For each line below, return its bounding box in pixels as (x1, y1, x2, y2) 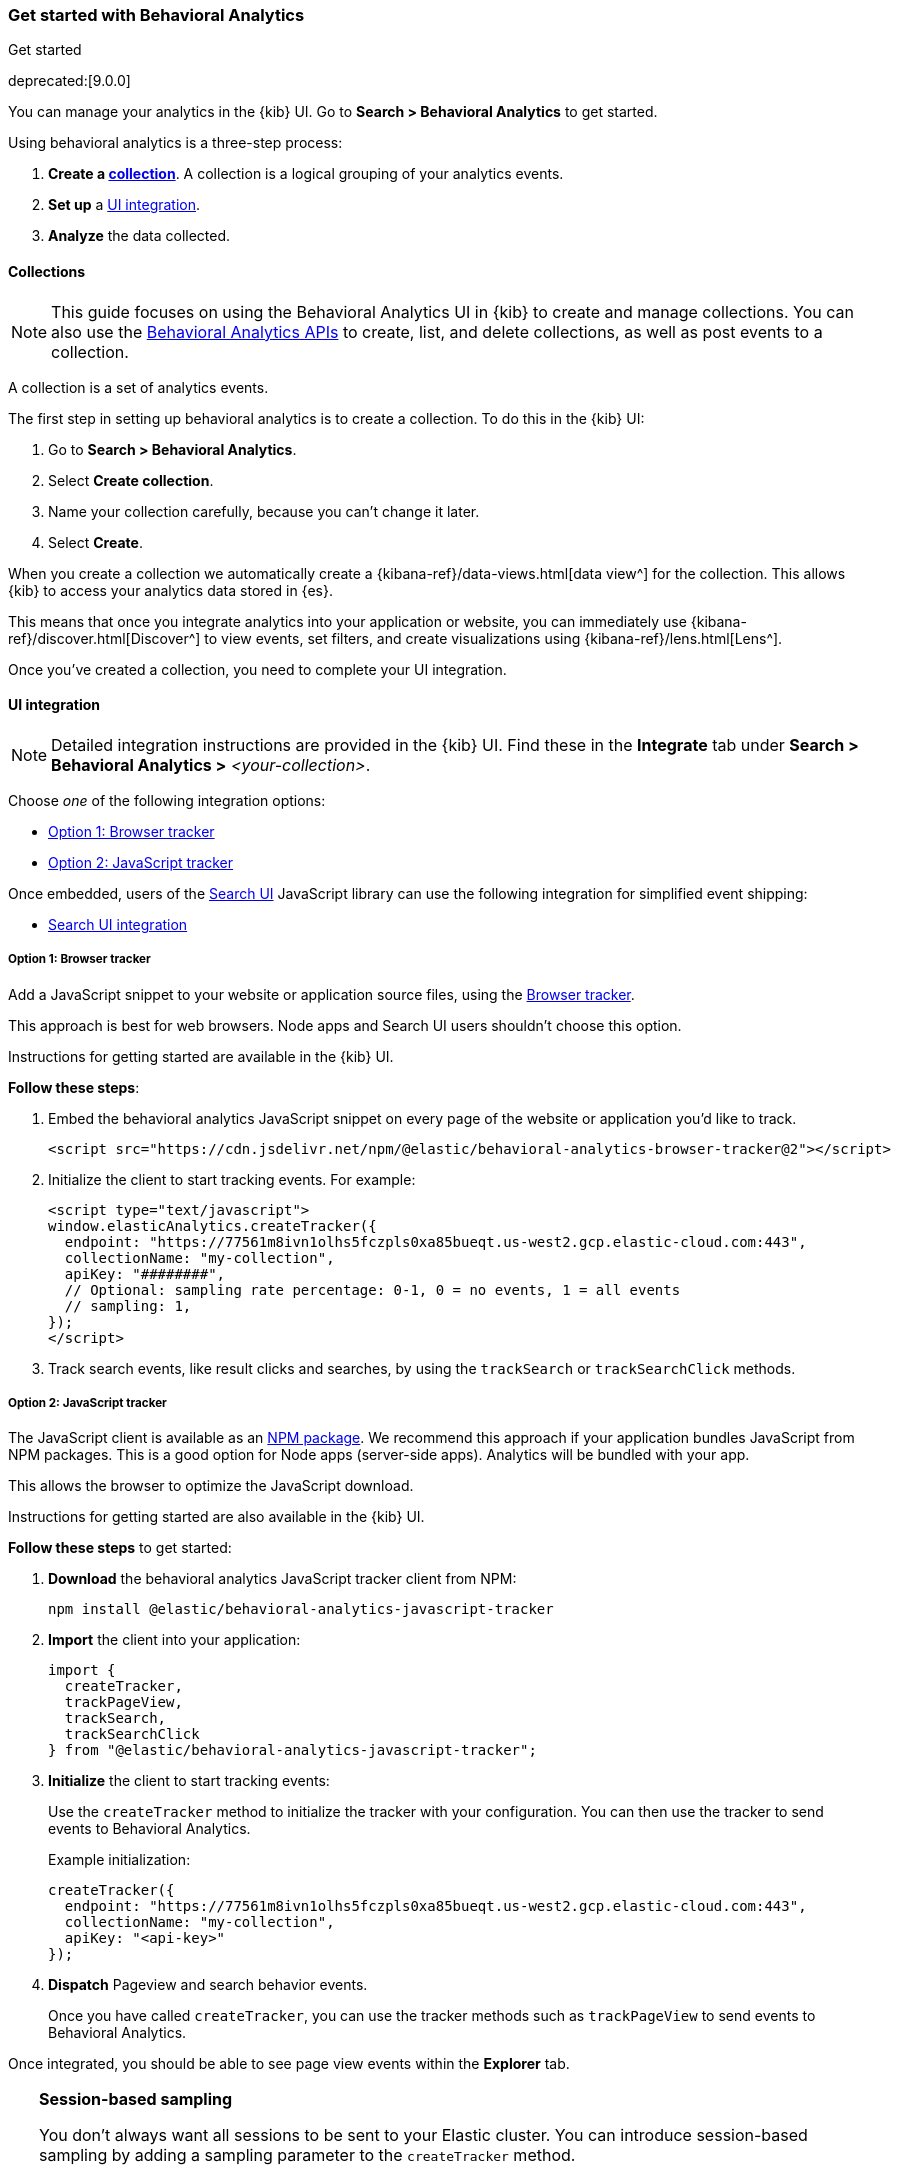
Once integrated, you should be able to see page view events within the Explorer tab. (8, 2055, 570, 2073)
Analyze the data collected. (48, 227, 231, 245)
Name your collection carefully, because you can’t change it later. (48, 502, 480, 520)
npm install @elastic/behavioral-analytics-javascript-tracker (48, 1601, 554, 1618)
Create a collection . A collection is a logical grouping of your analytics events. (48, 165, 564, 183)
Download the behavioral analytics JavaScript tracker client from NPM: (48, 1570, 517, 1588)
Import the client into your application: (48, 1631, 301, 1649)
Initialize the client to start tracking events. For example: (48, 1170, 416, 1188)
